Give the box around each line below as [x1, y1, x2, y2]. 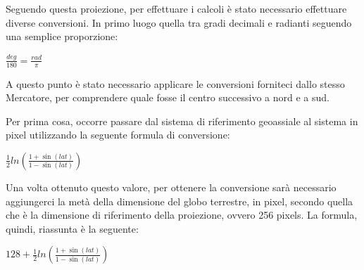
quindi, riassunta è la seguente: [6, 221, 139, 236]
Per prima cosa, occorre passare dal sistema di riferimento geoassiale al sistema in [6, 113, 358, 128]
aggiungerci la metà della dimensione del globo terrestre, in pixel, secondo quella [6, 193, 353, 208]
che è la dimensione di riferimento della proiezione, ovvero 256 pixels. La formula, [6, 207, 358, 222]
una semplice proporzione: [6, 29, 118, 44]
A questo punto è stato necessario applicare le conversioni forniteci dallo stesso [6, 76, 345, 91]
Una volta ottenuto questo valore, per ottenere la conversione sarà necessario [6, 179, 337, 194]
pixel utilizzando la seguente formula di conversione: [6, 127, 230, 142]
